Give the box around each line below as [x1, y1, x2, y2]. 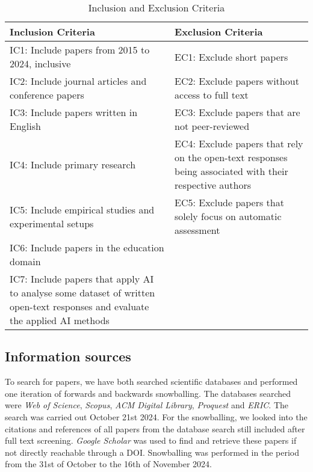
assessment [175, 223, 220, 237]
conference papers [10, 88, 84, 102]
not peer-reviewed [175, 119, 250, 133]
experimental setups [10, 216, 94, 230]
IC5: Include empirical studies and [10, 202, 155, 216]
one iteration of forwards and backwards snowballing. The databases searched [5, 387, 291, 399]
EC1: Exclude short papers [175, 49, 288, 64]
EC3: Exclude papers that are [175, 105, 300, 119]
